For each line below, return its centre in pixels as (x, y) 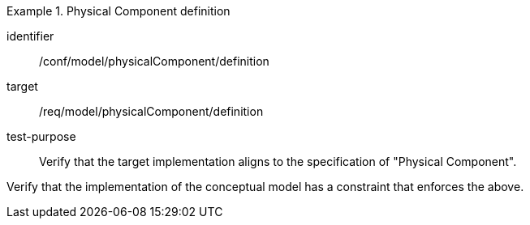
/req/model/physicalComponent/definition (151, 111)
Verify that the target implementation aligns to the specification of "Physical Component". (278, 161)
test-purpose (41, 136)
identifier (30, 36)
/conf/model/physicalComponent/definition (154, 61)
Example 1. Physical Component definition (118, 11)
